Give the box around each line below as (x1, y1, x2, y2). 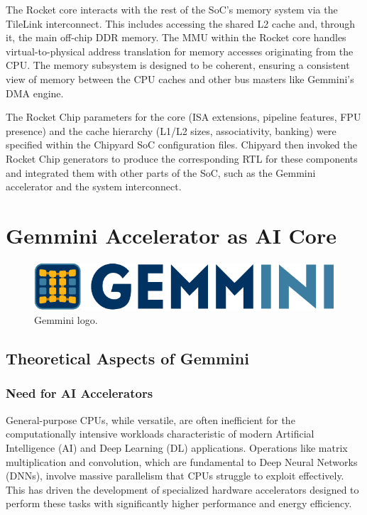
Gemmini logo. (34, 313, 98, 327)
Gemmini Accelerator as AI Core (6, 220, 336, 249)
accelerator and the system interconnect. (6, 179, 182, 194)
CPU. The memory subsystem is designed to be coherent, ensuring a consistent (6, 58, 350, 72)
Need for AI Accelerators (6, 384, 153, 402)
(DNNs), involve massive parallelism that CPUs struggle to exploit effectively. (6, 468, 344, 483)
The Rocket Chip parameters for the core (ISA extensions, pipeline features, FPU (6, 109, 361, 124)
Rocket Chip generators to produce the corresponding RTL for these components (6, 151, 358, 166)
